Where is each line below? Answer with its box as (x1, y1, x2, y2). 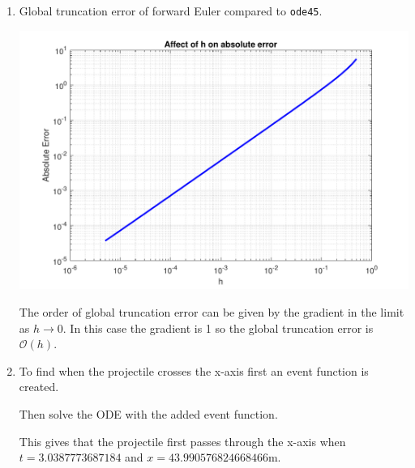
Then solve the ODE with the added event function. (19, 406, 278, 423)
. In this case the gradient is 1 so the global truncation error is (62, 319, 374, 336)
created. (19, 378, 59, 395)
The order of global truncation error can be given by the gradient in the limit (19, 304, 404, 321)
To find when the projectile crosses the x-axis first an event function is (19, 362, 369, 379)
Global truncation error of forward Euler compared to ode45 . (19, 2, 323, 19)
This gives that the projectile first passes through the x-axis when (19, 432, 346, 449)
